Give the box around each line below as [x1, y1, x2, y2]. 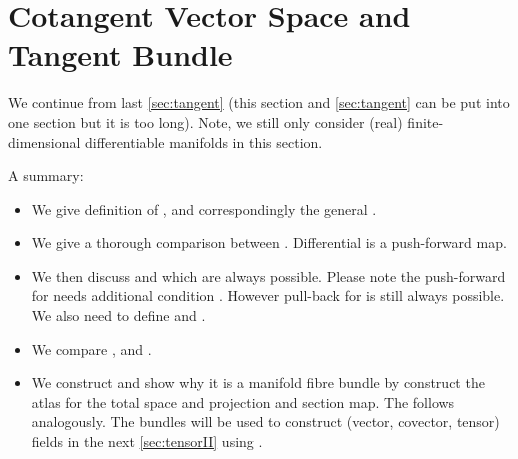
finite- [407, 111, 444, 132]
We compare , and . [31, 338, 152, 359]
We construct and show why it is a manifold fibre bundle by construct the [31, 372, 485, 393]
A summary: [8, 165, 84, 186]
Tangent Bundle [8, 34, 233, 75]
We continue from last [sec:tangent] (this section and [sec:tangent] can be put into [8, 92, 510, 113]
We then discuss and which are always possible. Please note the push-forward [31, 265, 506, 286]
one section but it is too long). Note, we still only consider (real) [8, 111, 403, 132]
